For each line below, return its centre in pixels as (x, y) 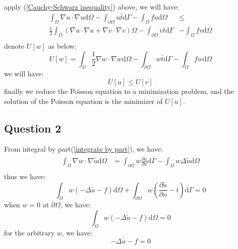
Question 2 (33, 128)
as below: (63, 46)
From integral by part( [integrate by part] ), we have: (84, 149)
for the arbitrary (29, 232)
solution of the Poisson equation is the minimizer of (83, 101)
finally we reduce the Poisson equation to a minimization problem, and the (119, 91)
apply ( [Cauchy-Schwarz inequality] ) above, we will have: (92, 7)
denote (14, 46)
